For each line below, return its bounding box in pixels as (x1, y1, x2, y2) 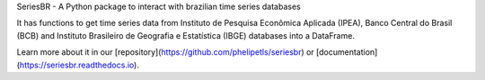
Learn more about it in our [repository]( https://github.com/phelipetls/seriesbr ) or (16, 47, 314, 58)
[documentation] (315, 47, 378, 58)
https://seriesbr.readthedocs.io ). (19, 59, 139, 70)
